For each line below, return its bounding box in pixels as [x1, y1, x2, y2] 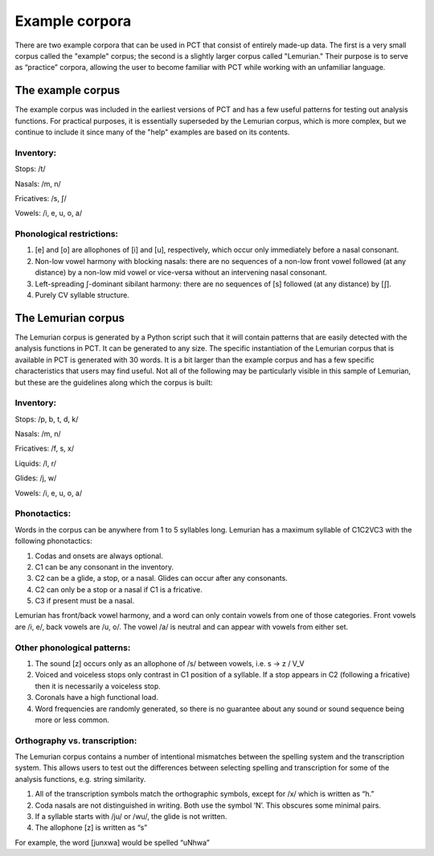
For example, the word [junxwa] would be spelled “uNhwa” [14, 837, 211, 847]
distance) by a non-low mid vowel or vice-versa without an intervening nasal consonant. [35, 268, 327, 278]
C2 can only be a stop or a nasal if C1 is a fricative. [35, 584, 203, 595]
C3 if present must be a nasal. [35, 596, 135, 606]
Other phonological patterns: [14, 642, 131, 653]
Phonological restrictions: [14, 228, 119, 240]
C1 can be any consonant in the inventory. [35, 562, 174, 571]
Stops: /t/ [14, 164, 46, 174]
